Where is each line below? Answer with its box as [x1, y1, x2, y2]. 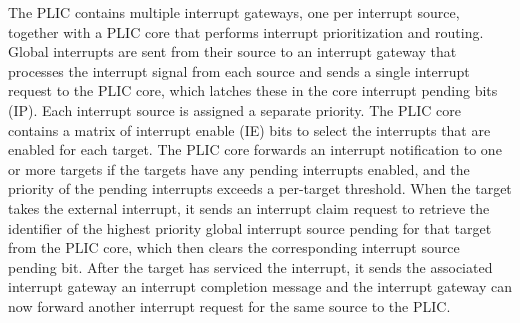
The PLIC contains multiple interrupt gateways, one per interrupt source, [8, 2, 460, 22]
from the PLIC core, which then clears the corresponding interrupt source [8, 237, 460, 258]
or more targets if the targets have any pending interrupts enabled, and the [8, 158, 470, 179]
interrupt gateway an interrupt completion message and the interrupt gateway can [8, 276, 512, 297]
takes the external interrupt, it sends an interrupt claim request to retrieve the [8, 197, 490, 218]
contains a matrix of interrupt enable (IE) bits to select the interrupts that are [8, 119, 491, 140]
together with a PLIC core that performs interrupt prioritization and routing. [8, 21, 484, 42]
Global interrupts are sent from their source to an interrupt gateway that [8, 41, 457, 62]
